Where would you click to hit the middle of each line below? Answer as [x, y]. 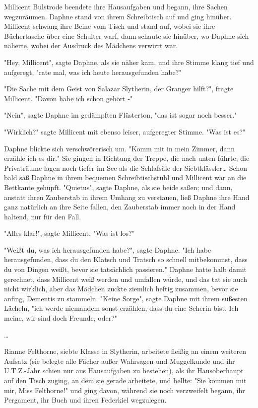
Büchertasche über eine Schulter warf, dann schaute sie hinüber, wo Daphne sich [127, 35]
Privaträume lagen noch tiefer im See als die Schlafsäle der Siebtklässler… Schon [126, 168]
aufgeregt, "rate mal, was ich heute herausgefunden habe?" [93, 72]
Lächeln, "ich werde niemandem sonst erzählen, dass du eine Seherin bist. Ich [121, 308]
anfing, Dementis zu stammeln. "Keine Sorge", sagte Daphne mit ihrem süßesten [126, 298]
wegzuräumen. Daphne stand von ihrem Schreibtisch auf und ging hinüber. [118, 16]
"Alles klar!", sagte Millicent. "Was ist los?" [69, 233]
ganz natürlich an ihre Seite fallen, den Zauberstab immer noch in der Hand [120, 207]
